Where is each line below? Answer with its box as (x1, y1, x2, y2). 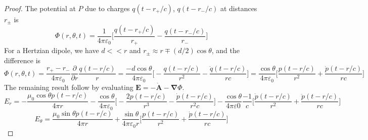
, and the (211, 45, 240, 56)
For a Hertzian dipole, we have (4, 45, 99, 56)
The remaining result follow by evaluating (4, 81, 133, 92)
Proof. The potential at (4, 3, 76, 13)
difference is (4, 55, 41, 65)
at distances (220, 3, 257, 13)
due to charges (85, 3, 130, 13)
